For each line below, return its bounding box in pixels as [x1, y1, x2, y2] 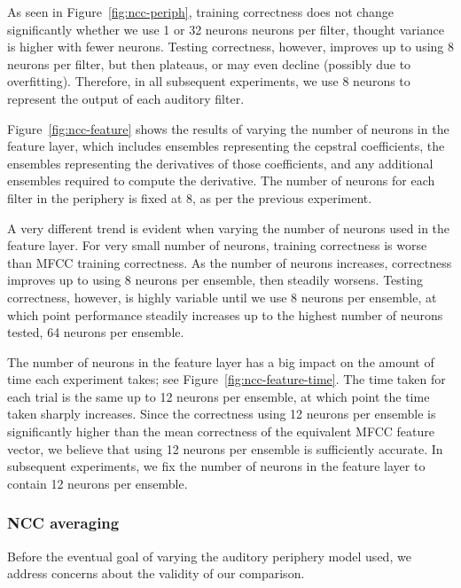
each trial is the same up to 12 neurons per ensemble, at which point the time [7, 387, 430, 405]
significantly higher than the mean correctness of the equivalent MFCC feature [7, 422, 435, 441]
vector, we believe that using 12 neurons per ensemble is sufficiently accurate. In [7, 439, 443, 458]
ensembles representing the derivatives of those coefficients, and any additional [7, 153, 434, 172]
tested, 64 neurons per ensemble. [7, 323, 184, 341]
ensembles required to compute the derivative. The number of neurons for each [7, 171, 435, 190]
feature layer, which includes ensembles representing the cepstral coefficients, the [7, 137, 445, 155]
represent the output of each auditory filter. [7, 89, 245, 107]
